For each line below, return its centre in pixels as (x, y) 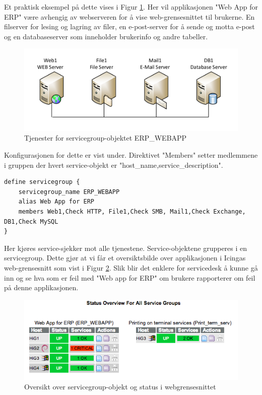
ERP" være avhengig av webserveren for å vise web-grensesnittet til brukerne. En (129, 16)
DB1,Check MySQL (31, 221)
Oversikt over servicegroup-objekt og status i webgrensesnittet (120, 387)
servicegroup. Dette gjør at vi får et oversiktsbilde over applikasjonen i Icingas (125, 258)
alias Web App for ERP (56, 202)
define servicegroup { (42, 182)
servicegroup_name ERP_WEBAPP (69, 192)
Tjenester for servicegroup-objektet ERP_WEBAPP (106, 138)
